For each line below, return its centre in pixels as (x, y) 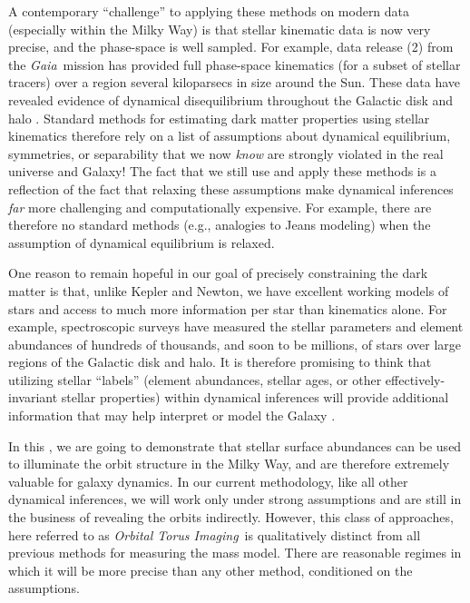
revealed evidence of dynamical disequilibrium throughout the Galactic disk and (231, 99)
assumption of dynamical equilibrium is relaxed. (142, 242)
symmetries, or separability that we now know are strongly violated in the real (226, 153)
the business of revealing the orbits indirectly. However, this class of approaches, (231, 517)
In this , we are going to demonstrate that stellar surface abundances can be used (235, 445)
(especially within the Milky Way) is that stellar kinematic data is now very (220, 29)
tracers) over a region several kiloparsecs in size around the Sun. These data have (235, 82)
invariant (33, 397)
